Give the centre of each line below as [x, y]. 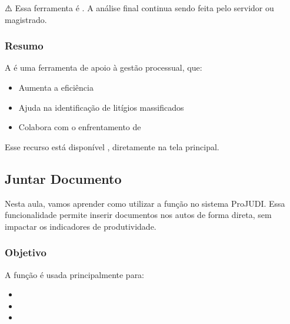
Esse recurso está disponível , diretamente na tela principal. [112, 146]
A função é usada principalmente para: [75, 274]
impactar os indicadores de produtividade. [81, 226]
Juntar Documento [63, 178]
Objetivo [26, 252]
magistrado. [26, 19]
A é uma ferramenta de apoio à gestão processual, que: [104, 67]
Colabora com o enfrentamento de [80, 127]
